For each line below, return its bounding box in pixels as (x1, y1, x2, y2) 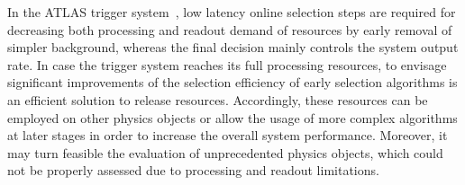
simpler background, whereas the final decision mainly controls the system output (7, 38, 459, 57)
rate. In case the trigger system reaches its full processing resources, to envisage (7, 55, 447, 74)
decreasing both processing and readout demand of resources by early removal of (7, 20, 452, 39)
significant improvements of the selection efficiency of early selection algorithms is (7, 73, 458, 92)
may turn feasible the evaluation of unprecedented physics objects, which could (7, 143, 443, 162)
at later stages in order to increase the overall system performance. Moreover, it (7, 126, 448, 145)
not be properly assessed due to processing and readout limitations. (7, 161, 379, 180)
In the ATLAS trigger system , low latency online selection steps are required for (7, 3, 456, 21)
